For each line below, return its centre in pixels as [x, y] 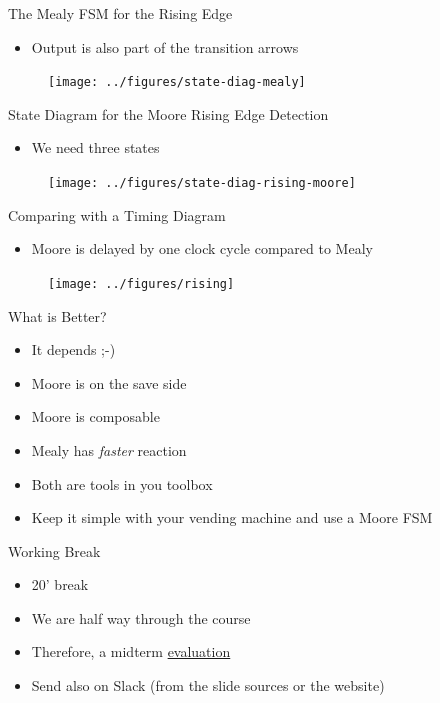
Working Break [54, 550]
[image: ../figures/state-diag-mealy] [177, 82]
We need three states [95, 147]
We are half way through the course [141, 617]
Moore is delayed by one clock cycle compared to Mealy [202, 248]
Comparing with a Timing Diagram [117, 214]
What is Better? [57, 315]
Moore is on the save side [109, 382]
